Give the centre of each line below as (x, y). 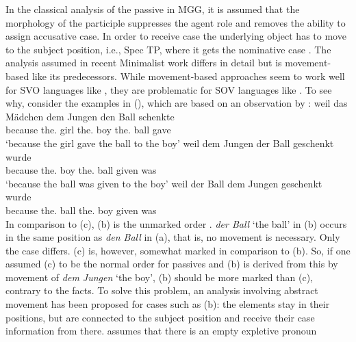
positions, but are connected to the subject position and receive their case (160, 317)
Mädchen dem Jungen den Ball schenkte (90, 116)
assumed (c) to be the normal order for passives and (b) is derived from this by (172, 264)
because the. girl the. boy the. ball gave (88, 130)
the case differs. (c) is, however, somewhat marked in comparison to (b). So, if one (178, 250)
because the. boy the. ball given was (81, 170)
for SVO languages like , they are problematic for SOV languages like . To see (169, 89)
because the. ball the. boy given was (81, 210)
